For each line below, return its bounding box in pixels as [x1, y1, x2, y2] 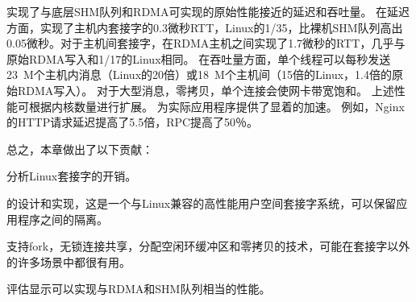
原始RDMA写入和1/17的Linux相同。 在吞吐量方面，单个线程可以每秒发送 [6, 50, 391, 67]
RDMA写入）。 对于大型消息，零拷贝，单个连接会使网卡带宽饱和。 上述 [17, 81, 394, 98]
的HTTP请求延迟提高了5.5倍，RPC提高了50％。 [6, 114, 259, 130]
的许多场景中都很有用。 [6, 253, 131, 270]
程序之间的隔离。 [17, 210, 108, 227]
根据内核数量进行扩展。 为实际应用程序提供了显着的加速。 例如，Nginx [28, 97, 405, 114]
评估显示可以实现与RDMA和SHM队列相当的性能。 [6, 280, 271, 297]
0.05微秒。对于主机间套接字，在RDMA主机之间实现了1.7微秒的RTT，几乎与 [6, 35, 406, 52]
